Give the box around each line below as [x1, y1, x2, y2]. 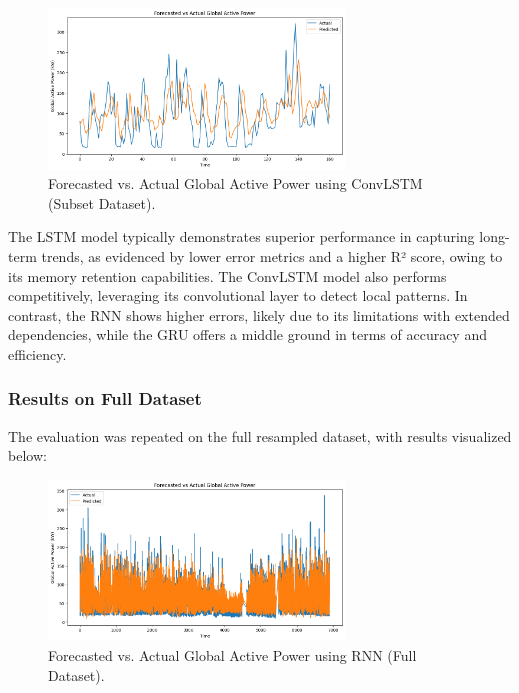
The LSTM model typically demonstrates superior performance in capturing [8, 226, 475, 247]
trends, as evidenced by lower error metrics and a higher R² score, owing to [41, 245, 503, 266]
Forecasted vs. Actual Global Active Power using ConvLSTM [48, 173, 423, 194]
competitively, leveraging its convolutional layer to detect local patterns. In [8, 285, 468, 306]
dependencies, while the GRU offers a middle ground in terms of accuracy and [8, 324, 487, 345]
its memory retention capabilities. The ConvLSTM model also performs [8, 265, 447, 286]
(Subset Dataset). [48, 192, 156, 213]
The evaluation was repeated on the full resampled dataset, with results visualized [8, 425, 512, 446]
